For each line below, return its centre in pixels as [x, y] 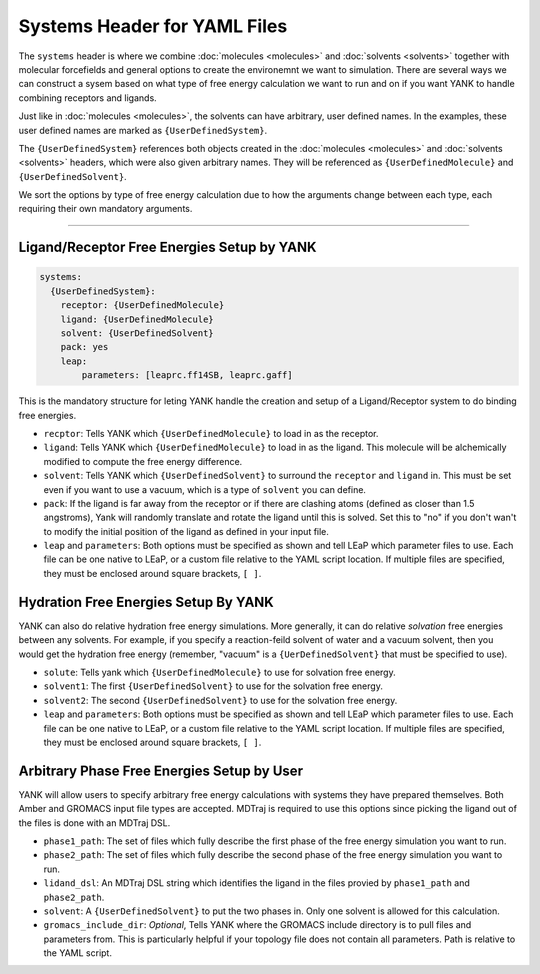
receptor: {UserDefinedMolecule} [142, 305]
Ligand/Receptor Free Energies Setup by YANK [167, 247]
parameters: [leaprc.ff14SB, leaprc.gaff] [187, 375]
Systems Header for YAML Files [153, 26]
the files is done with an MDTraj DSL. [94, 822]
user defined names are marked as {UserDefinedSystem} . [143, 130]
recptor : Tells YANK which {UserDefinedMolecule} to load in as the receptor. [211, 433]
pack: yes [84, 347]
